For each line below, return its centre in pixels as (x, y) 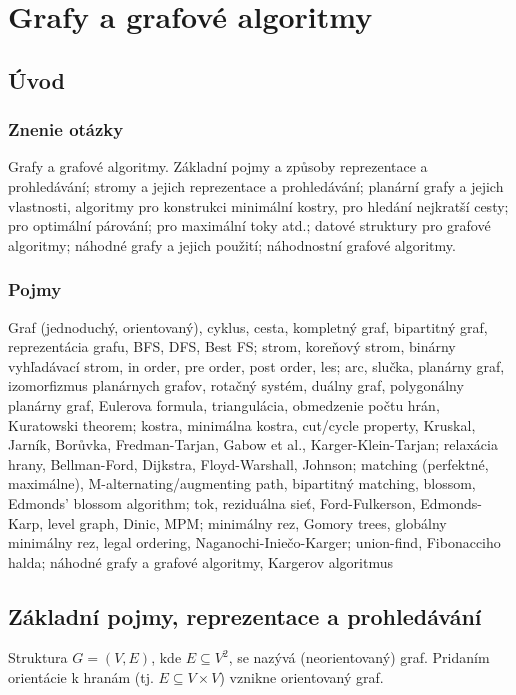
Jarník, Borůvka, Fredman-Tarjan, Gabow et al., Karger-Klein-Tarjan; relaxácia (253, 444)
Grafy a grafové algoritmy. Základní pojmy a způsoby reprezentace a (218, 166)
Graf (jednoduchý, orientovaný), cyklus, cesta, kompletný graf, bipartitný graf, (248, 326)
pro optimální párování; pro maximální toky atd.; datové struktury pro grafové (249, 225)
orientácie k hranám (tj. (81, 677)
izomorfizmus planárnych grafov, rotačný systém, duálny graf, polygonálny (236, 385)
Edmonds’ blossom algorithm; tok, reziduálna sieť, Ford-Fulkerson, (212, 502)
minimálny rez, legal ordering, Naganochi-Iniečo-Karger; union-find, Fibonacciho (254, 542)
